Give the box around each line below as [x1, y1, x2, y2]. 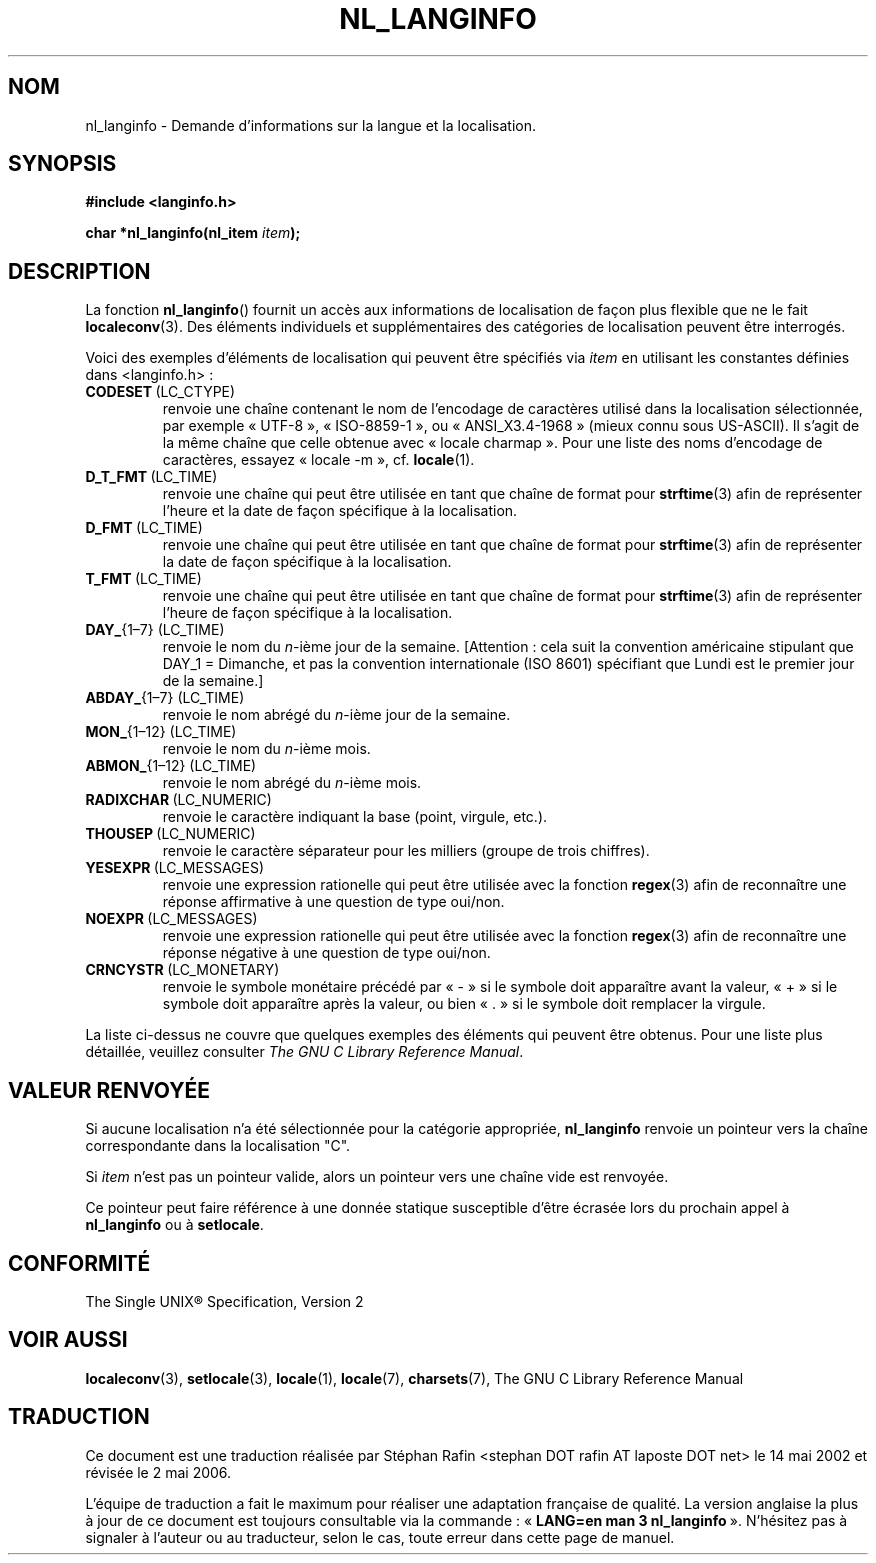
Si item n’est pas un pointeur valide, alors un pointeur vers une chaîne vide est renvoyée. [85, 1168, 669, 1186]
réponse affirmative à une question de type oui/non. [162, 893, 505, 911]
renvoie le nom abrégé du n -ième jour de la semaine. [162, 706, 511, 724]
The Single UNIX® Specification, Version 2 [85, 1292, 364, 1310]
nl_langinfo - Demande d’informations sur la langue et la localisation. [85, 116, 537, 134]
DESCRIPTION [8, 258, 151, 284]
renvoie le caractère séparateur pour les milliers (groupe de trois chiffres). [162, 842, 650, 860]
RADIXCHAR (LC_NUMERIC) [85, 791, 272, 809]
